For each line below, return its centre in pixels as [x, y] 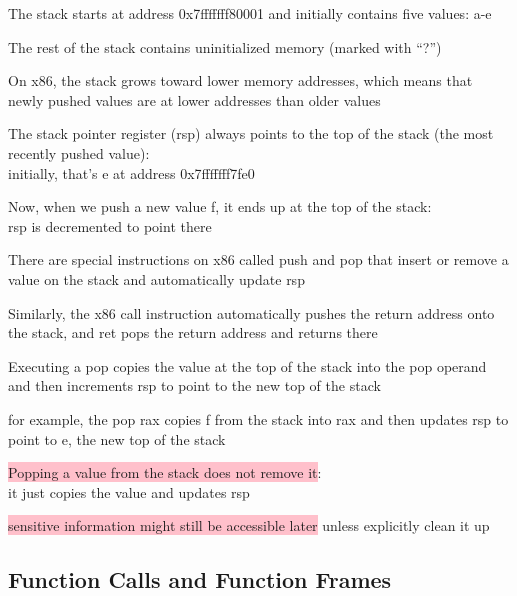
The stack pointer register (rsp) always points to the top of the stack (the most [251, 133]
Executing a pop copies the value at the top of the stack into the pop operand [247, 365]
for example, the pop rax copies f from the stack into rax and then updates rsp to [258, 418]
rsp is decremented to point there [110, 225]
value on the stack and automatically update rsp [156, 278]
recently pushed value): [79, 152]
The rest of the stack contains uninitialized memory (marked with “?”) [225, 46]
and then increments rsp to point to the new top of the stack [194, 385]
